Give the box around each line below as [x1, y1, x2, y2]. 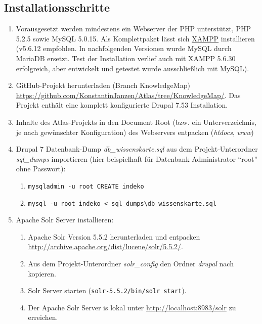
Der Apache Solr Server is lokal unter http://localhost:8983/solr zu [28, 302, 236, 312]
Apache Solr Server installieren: [16, 214, 114, 225]
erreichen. [28, 312, 58, 322]
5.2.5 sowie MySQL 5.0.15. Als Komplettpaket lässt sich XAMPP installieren [16, 33, 255, 43]
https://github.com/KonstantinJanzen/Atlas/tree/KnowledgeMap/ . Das [16, 89, 241, 100]
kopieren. [28, 268, 56, 279]
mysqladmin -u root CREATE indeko [28, 182, 144, 190]
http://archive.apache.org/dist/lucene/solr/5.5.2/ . [28, 241, 183, 252]
